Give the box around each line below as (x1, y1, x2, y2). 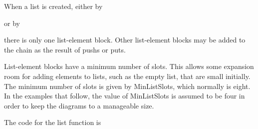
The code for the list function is (4, 117, 101, 127)
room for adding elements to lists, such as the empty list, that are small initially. (4, 70, 251, 81)
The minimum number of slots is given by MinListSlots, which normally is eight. (4, 80, 251, 91)
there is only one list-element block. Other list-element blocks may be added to (4, 34, 246, 45)
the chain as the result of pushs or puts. (4, 44, 126, 54)
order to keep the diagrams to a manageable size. (4, 100, 154, 110)
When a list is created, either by (4, 1, 103, 11)
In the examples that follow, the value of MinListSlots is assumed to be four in (4, 90, 245, 101)
